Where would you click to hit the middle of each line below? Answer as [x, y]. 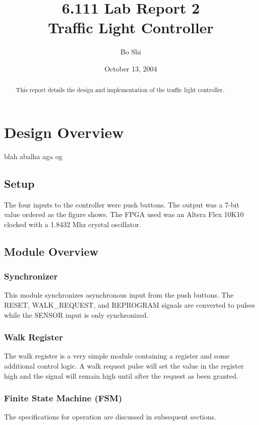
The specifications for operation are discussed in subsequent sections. [110, 417]
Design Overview [64, 132]
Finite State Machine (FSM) [63, 398]
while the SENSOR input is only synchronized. [76, 314]
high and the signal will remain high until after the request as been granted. [121, 375]
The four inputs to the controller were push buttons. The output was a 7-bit [122, 204]
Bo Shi [131, 52]
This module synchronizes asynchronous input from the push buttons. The [119, 295]
